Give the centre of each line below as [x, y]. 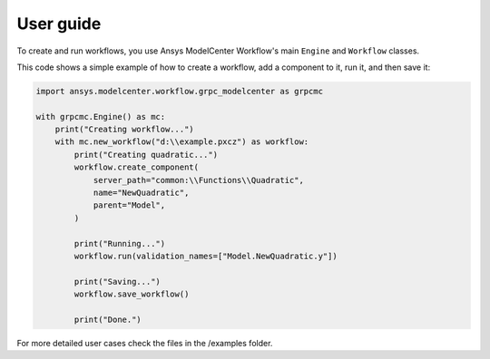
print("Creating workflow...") [124, 130]
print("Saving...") [117, 281]
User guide [59, 24]
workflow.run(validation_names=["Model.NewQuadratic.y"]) [206, 256]
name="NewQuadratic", [141, 193]
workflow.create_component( [137, 167]
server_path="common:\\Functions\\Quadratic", [198, 180]
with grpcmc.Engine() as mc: [101, 116]
